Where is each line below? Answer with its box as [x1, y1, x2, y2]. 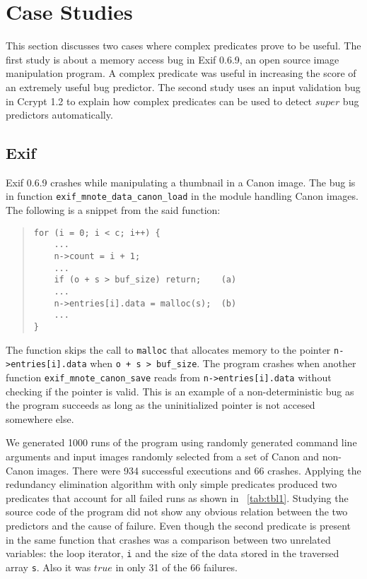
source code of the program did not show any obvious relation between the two [6, 504, 348, 519]
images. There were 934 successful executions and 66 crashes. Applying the [37, 462, 361, 477]
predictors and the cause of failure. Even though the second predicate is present [6, 518, 351, 532]
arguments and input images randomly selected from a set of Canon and [6, 448, 319, 463]
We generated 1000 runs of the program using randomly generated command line [6, 435, 357, 450]
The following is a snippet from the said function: [6, 203, 221, 217]
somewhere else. [6, 411, 74, 426]
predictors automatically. [6, 107, 113, 122]
